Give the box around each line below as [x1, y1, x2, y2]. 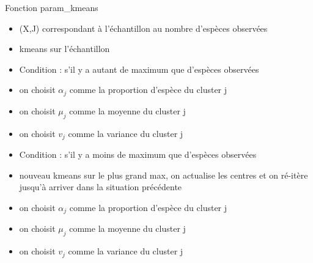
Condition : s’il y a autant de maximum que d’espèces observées [19, 62, 259, 75]
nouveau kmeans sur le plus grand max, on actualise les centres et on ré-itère [19, 168, 308, 181]
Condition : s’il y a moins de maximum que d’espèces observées [19, 148, 257, 161]
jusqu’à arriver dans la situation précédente [19, 180, 182, 193]
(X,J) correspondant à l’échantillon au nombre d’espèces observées [19, 21, 268, 34]
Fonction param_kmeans [5, 1, 98, 13]
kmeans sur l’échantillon [19, 42, 110, 55]
